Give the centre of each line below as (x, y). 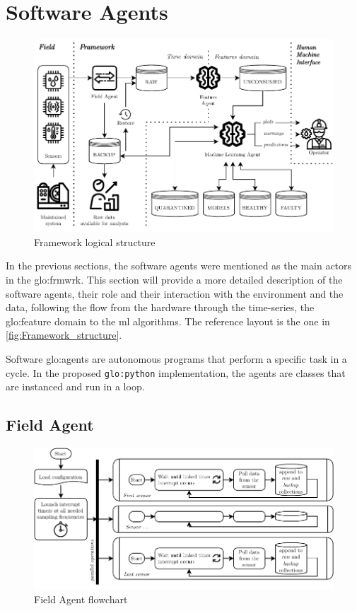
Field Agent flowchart (81, 599)
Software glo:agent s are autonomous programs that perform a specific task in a (176, 358)
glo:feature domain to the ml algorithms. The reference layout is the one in (168, 321)
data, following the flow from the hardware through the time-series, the (160, 307)
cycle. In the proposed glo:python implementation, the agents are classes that (176, 372)
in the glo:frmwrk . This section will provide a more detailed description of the (174, 279)
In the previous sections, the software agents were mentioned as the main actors (179, 266)
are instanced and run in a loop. (75, 386)
